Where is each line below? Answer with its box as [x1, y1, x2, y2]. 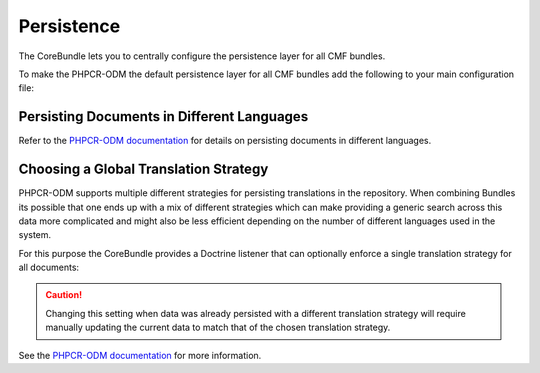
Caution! [45, 289, 83, 301]
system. [18, 229, 52, 241]
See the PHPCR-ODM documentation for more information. [18, 349, 262, 361]
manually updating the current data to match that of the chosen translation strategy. [45, 321, 391, 334]
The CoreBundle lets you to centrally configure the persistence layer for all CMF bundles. [18, 50, 386, 62]
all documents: [18, 261, 80, 274]
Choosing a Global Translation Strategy [18, 161, 269, 178]
